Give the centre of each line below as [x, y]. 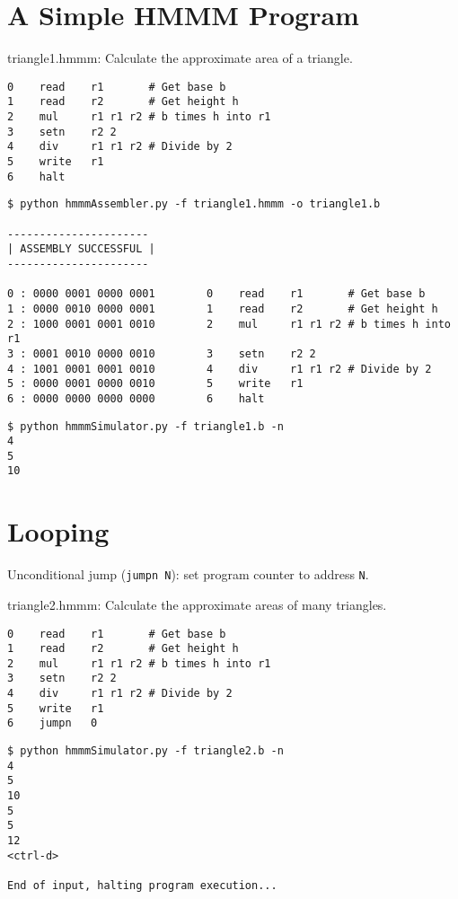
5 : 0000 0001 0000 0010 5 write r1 [155, 384]
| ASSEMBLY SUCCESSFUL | [81, 249]
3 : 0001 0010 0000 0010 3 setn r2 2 [162, 353]
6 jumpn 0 [53, 723]
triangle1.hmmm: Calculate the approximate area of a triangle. [180, 58]
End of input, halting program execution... [142, 886]
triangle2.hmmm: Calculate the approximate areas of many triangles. [197, 604]
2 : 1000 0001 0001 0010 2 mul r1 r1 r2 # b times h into [229, 324]
